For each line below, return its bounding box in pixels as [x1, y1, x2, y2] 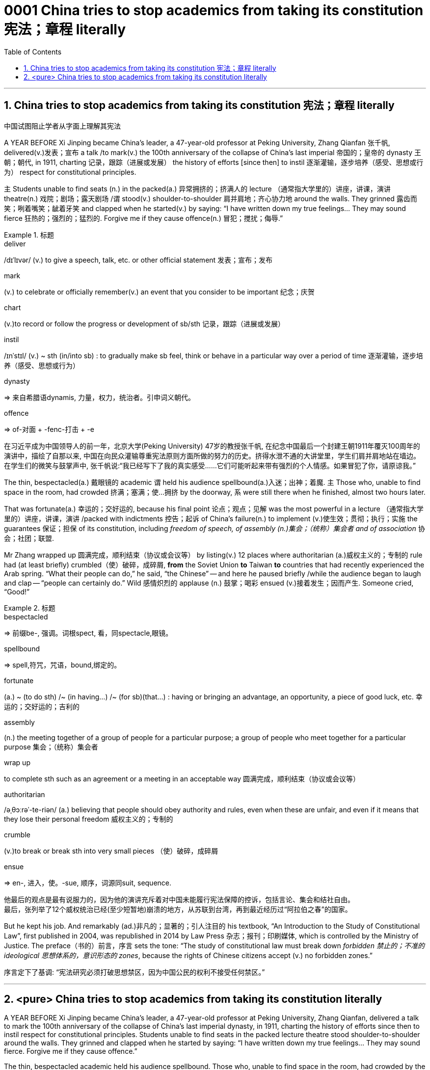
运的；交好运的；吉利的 [4, 702, 80, 711]
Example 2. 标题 [4, 603, 55, 612]
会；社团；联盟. [4, 534, 54, 542]
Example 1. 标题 [4, 230, 54, 239]
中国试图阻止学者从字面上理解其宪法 [4, 121, 121, 130]
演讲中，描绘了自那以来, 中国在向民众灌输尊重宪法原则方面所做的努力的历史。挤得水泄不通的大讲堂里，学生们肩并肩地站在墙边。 [4, 451, 420, 460]
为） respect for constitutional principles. [4, 167, 136, 176]
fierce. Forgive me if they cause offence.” [4, 1047, 137, 1056]
